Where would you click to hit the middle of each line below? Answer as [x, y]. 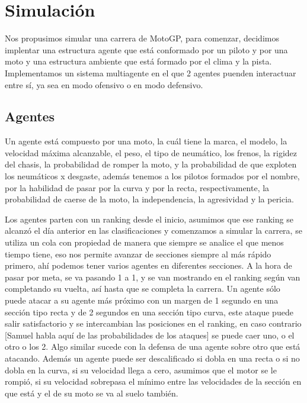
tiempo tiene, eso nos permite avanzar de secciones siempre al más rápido [138, 254]
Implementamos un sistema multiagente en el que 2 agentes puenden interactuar [151, 72]
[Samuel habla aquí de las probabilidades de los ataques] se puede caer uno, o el [150, 335]
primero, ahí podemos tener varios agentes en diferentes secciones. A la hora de [148, 265]
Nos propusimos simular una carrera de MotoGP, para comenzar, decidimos [142, 38]
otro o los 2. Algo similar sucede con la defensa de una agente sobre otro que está [153, 346]
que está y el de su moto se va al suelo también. [92, 393]
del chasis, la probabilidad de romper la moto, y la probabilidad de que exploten [151, 164]
